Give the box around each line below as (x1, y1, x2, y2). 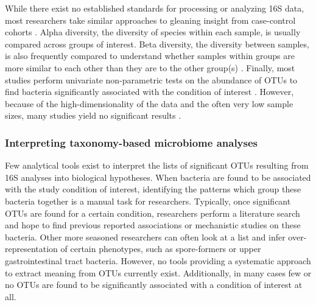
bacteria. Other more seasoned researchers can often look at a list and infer (5, 230, 286, 243)
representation (5, 242, 58, 255)
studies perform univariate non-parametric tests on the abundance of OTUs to (5, 73, 298, 86)
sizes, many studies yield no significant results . (5, 109, 181, 122)
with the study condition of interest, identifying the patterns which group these (5, 183, 301, 195)
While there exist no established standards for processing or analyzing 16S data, (5, 2, 304, 14)
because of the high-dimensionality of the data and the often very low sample (5, 97, 293, 110)
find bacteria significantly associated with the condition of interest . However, (5, 85, 294, 98)
